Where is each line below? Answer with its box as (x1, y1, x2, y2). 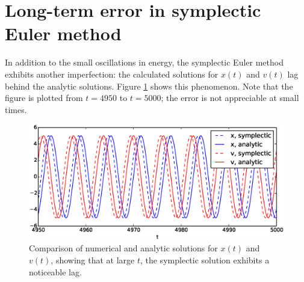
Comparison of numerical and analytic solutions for (29, 242, 218, 254)
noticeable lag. (29, 265, 82, 278)
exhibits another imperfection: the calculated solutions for (5, 67, 219, 80)
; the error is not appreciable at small (161, 91, 299, 104)
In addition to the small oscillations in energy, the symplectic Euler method (5, 56, 284, 69)
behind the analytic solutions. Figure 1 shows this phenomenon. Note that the (5, 79, 293, 92)
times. (5, 103, 27, 115)
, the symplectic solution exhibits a (140, 254, 270, 266)
